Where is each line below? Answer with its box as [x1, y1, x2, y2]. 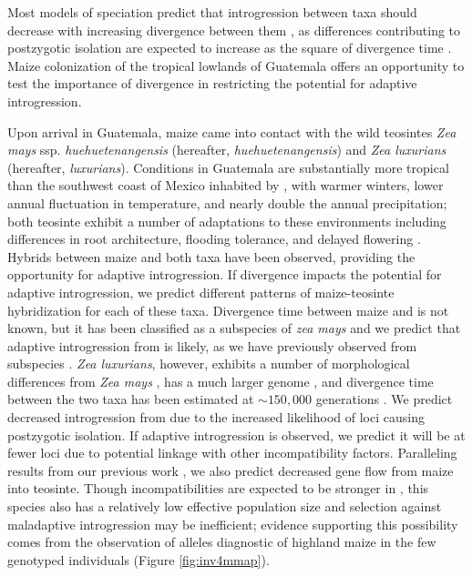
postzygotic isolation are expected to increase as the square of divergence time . [7, 38, 452, 57]
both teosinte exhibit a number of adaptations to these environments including [7, 211, 446, 230]
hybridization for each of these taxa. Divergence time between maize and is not [7, 300, 449, 319]
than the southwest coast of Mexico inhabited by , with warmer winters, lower [7, 176, 444, 195]
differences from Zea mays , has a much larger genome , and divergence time [7, 371, 434, 390]
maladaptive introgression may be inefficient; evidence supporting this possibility [7, 514, 458, 533]
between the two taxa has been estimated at [7, 389, 254, 409]
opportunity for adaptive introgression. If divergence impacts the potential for [7, 265, 442, 284]
